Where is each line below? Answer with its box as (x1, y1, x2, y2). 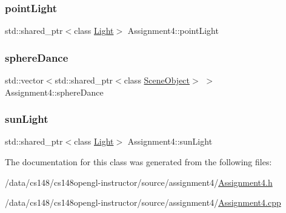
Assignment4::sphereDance (5, 85, 104, 98)
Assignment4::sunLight (127, 135, 213, 148)
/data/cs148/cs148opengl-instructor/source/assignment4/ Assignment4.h (5, 175, 273, 188)
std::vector (5, 74, 44, 87)
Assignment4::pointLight (127, 24, 219, 37)
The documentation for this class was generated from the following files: (5, 156, 272, 168)
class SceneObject (124, 74, 190, 87)
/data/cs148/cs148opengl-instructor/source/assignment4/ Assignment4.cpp (5, 196, 281, 209)
